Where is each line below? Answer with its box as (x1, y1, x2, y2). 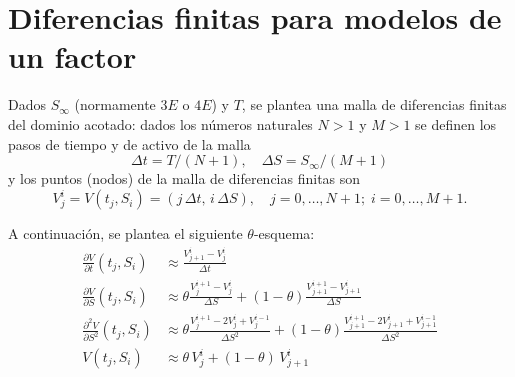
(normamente (74, 94, 156, 115)
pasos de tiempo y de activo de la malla (8, 133, 251, 154)
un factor (8, 36, 137, 77)
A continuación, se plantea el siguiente (8, 223, 243, 244)
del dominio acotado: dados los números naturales (8, 113, 313, 134)
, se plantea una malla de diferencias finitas (241, 94, 507, 115)
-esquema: (253, 223, 315, 244)
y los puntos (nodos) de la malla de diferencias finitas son (8, 168, 361, 189)
